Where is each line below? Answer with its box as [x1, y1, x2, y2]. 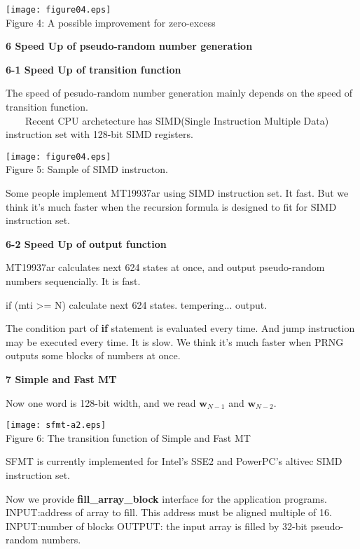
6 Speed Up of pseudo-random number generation [6, 39, 253, 53]
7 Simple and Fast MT [6, 372, 117, 386]
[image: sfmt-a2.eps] [6, 420, 106, 431]
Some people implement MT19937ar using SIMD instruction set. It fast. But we [6, 186, 349, 200]
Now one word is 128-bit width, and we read [6, 395, 196, 410]
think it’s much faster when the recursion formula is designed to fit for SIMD [6, 199, 337, 214]
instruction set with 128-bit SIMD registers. [6, 127, 193, 141]
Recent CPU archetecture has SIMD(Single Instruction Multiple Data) [25, 113, 329, 127]
